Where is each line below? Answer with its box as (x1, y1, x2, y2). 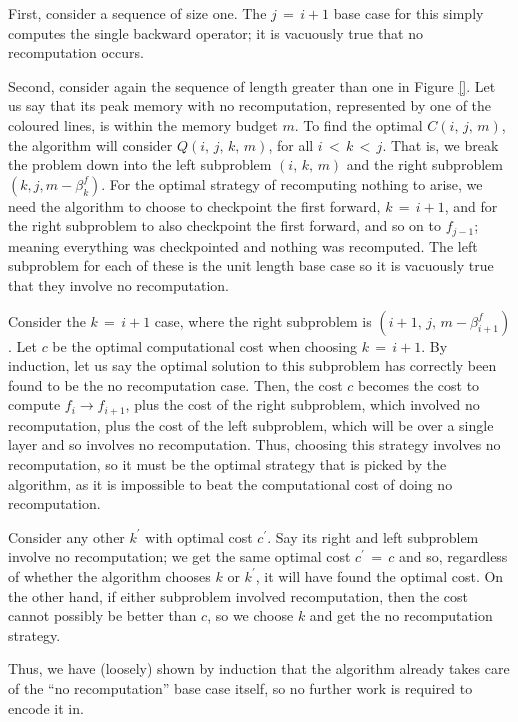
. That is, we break (382, 134, 499, 155)
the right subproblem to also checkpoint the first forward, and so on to (8, 215, 441, 236)
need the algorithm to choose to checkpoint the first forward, (8, 195, 381, 216)
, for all (268, 134, 314, 155)
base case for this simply (333, 3, 484, 23)
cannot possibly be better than (8, 605, 197, 626)
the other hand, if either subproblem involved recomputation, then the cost (8, 585, 469, 606)
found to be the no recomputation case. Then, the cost (8, 374, 343, 395)
